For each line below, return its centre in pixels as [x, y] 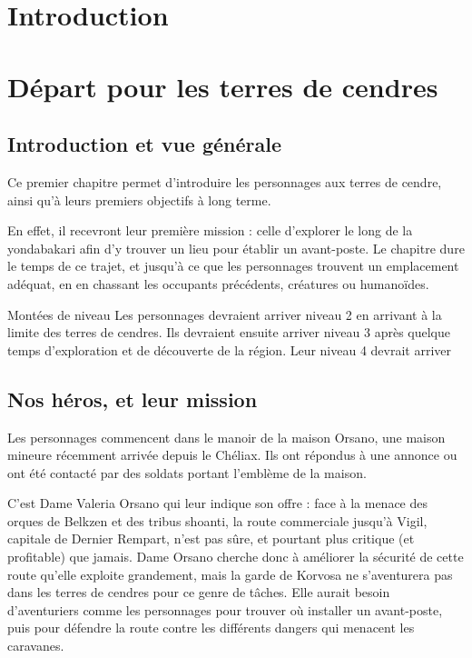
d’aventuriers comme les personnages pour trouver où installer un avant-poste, [225, 609]
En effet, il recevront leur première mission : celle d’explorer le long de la [210, 230]
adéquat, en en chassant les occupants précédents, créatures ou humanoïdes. [218, 283]
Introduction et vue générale [145, 144]
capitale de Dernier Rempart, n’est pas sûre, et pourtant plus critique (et [211, 538]
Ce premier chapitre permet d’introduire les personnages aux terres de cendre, [225, 181]
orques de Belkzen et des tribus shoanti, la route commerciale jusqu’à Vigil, [217, 520]
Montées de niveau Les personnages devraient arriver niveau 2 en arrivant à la [225, 314]
